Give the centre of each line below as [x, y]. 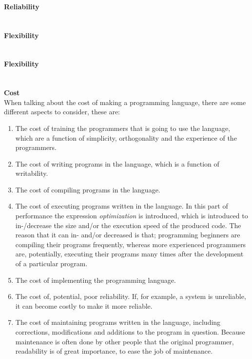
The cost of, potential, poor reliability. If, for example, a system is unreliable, [131, 296]
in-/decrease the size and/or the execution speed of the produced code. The [128, 225]
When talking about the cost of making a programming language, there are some [125, 102]
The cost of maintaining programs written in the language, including [118, 322]
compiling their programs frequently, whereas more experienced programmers [131, 244]
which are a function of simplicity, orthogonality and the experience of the [126, 137]
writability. [32, 173]
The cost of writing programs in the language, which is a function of [117, 163]
